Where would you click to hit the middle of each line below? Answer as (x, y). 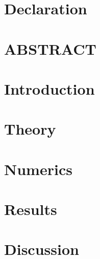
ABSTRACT (50, 48)
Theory (30, 129)
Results (31, 209)
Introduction (49, 88)
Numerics (38, 169)
